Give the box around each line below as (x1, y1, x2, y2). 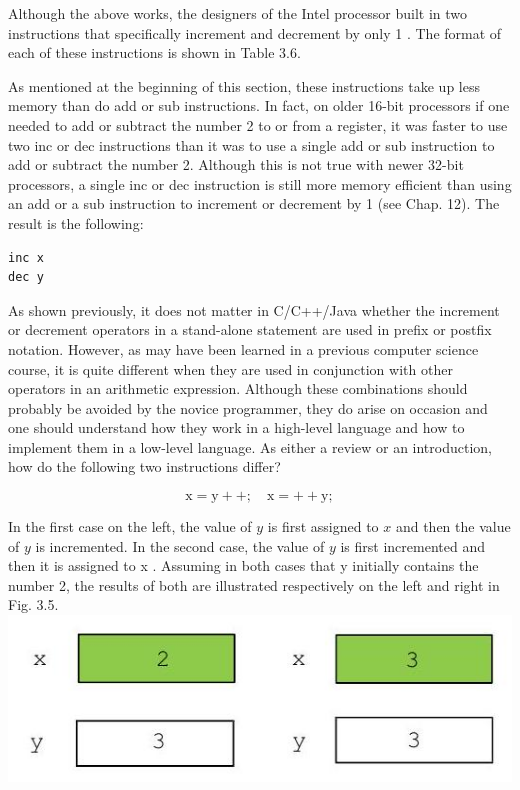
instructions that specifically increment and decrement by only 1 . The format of (8, 22, 502, 43)
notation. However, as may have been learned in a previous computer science (8, 338, 479, 359)
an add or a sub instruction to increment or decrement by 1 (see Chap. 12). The (8, 193, 500, 214)
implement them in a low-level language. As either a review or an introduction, (8, 436, 492, 457)
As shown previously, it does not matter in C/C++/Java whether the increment (8, 299, 500, 320)
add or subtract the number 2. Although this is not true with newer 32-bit (8, 154, 464, 175)
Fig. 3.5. (8, 594, 59, 615)
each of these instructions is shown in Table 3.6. (8, 42, 301, 63)
